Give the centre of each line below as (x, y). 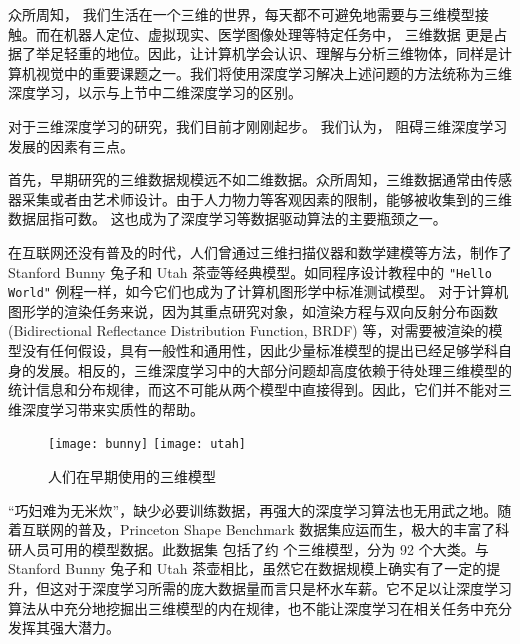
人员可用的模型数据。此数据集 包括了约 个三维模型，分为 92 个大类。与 (255, 548)
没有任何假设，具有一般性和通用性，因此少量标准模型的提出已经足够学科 (259, 350)
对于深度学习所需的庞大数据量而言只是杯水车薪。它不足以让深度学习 (287, 588)
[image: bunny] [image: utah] (147, 444)
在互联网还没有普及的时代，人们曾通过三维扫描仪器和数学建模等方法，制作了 (260, 251)
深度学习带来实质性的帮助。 (112, 408)
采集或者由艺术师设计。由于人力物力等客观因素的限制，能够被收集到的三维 (266, 198)
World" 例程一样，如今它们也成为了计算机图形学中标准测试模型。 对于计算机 (258, 291)
